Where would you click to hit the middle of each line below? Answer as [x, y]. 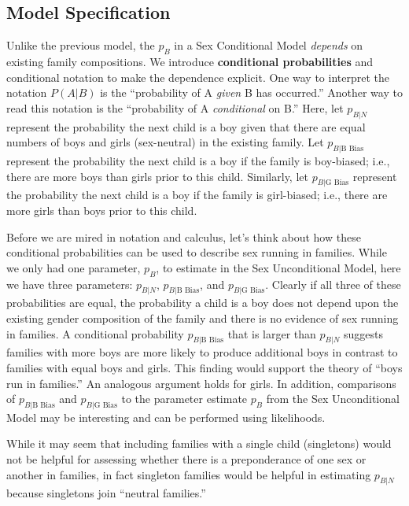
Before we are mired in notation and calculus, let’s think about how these [184, 236]
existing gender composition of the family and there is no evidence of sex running [203, 318]
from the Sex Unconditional [333, 399]
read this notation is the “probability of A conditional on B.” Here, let [175, 107]
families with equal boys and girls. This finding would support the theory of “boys [204, 367]
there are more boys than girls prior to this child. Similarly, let [157, 176]
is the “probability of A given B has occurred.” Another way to [251, 92]
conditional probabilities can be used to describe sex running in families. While [197, 252]
